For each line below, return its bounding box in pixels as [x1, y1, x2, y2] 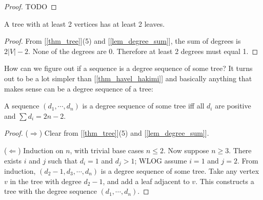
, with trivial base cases [70, 144, 144, 155]
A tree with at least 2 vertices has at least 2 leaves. [4, 18, 165, 29]
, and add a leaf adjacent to [103, 175, 190, 186]
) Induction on [18, 144, 64, 155]
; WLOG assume [134, 155, 187, 166]
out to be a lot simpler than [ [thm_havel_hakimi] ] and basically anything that [4, 72, 252, 83]
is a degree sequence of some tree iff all [82, 100, 205, 111]
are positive [215, 100, 251, 111]
